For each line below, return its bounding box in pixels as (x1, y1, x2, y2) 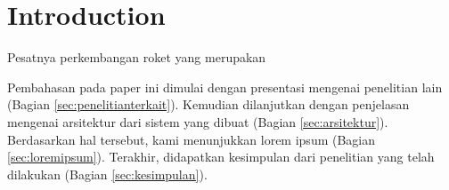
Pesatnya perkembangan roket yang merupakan (7, 48, 266, 67)
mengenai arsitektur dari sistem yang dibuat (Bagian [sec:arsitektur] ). (7, 112, 388, 131)
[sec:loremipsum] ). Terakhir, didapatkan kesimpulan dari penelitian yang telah (7, 147, 435, 166)
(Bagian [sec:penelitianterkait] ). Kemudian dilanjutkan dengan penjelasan (7, 95, 410, 114)
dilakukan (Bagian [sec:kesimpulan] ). (7, 164, 208, 183)
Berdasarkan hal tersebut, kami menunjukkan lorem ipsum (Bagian (7, 130, 376, 148)
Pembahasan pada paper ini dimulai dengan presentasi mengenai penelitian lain (7, 77, 443, 96)
